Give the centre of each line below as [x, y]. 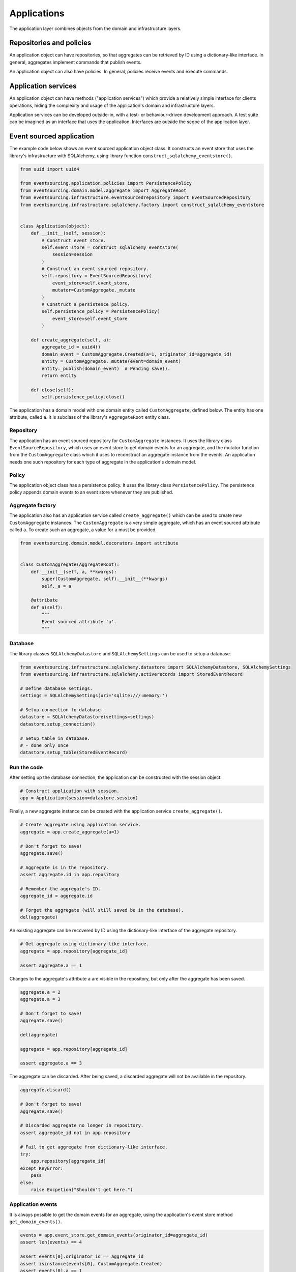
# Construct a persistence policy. [86, 305]
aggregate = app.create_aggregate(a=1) [70, 832]
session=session [72, 255]
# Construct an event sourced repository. [95, 269]
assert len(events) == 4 [51, 1242]
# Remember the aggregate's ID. [61, 889]
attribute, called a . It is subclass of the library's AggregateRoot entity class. [90, 417]
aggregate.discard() [46, 1090]
